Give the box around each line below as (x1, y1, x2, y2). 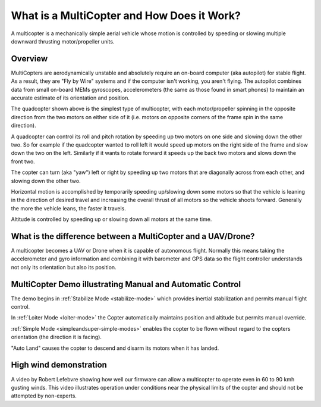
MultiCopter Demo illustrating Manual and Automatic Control (11, 279, 241, 289)
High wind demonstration (11, 360, 107, 370)
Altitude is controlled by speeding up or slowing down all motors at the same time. (11, 216, 212, 223)
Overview (11, 54, 48, 64)
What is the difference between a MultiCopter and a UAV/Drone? (11, 231, 255, 241)
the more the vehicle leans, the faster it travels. (11, 204, 126, 212)
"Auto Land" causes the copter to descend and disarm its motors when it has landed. (11, 344, 219, 352)
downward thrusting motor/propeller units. (11, 38, 115, 45)
